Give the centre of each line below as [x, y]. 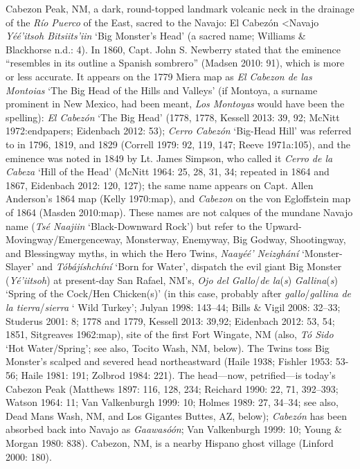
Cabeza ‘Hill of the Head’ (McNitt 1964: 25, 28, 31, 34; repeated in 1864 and [168, 171]
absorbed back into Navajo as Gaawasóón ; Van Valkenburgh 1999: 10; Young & [174, 429]
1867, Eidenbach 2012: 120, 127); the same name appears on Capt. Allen [160, 185]
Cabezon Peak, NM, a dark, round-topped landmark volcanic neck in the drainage [180, 8]
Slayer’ [20, 266]
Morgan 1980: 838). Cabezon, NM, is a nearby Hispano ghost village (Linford [170, 443]
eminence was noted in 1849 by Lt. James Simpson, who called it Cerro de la [169, 158]
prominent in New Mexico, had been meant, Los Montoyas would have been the [175, 104]
